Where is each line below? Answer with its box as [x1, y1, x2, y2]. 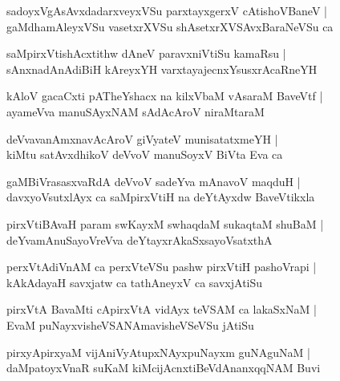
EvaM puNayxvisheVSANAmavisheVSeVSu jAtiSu [6, 316, 254, 333]
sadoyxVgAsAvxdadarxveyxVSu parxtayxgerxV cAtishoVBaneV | [6, 2, 327, 18]
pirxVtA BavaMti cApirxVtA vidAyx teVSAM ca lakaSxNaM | [6, 301, 317, 318]
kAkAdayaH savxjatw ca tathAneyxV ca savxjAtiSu [6, 274, 263, 290]
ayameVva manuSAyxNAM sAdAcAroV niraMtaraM [6, 103, 265, 120]
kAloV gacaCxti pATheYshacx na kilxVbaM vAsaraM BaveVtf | [6, 87, 323, 104]
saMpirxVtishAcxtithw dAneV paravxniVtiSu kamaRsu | [6, 45, 286, 62]
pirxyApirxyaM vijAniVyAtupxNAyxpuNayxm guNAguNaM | [6, 343, 310, 360]
